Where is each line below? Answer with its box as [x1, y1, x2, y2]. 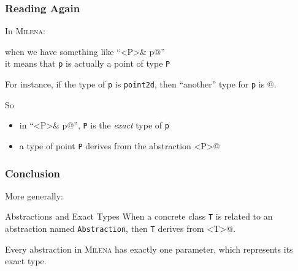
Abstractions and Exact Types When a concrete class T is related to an [5, 210, 273, 223]
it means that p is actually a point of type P [5, 57, 170, 70]
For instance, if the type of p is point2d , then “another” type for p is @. [5, 78, 277, 91]
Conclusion [5, 165, 60, 180]
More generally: [5, 189, 63, 202]
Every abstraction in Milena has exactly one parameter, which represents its [5, 242, 293, 255]
